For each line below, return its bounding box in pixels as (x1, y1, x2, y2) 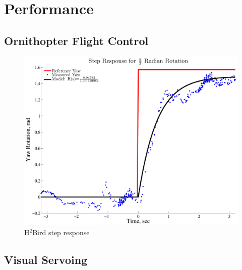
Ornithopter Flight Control (4, 32, 149, 48)
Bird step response (32, 227, 90, 238)
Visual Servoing (4, 252, 88, 267)
